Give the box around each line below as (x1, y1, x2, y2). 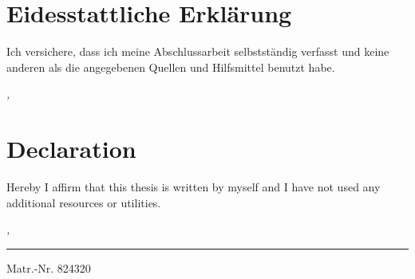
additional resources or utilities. (6, 194, 161, 210)
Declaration (6, 132, 136, 165)
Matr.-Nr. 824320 (6, 259, 91, 276)
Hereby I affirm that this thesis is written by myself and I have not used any (6, 179, 381, 195)
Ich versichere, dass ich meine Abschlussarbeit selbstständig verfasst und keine (6, 43, 389, 60)
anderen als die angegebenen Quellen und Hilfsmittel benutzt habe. (6, 58, 335, 75)
